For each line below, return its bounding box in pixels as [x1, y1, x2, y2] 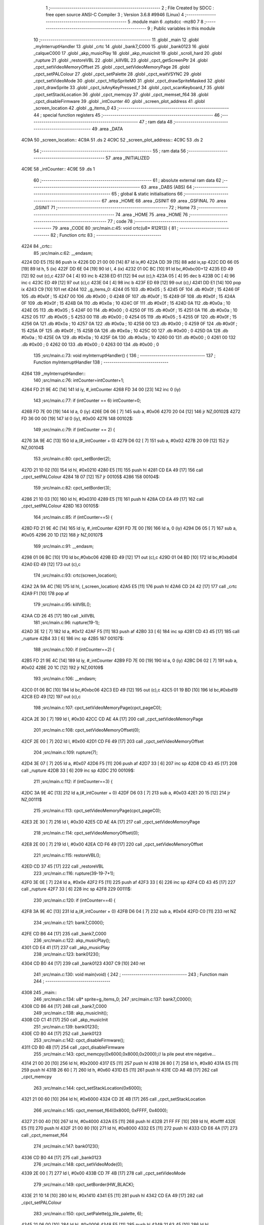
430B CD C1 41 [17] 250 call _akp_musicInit [21, 1017, 108, 1023]
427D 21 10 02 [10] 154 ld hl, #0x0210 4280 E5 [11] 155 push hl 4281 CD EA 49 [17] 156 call [21, 467, 203, 473]
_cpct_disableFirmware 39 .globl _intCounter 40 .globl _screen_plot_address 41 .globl [33, 98, 205, 104]
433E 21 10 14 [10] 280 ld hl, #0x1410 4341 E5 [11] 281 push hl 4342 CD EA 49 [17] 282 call [21, 1193, 204, 1199]
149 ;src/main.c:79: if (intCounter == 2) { [33, 427, 115, 433]
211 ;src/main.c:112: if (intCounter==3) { [33, 779, 113, 784]
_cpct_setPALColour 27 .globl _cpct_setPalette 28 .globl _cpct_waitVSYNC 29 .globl [33, 71, 201, 77]
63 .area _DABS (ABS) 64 [141, 184, 192, 190]
